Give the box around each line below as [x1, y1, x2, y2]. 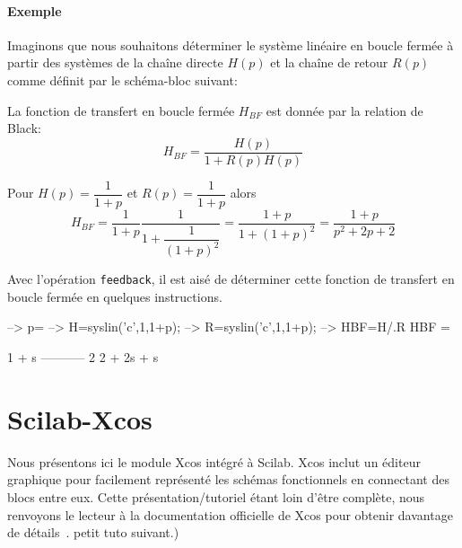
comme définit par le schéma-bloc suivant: [7, 70, 238, 89]
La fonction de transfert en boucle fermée [7, 101, 235, 119]
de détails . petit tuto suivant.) [7, 523, 179, 542]
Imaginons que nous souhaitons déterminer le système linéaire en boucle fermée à [7, 35, 454, 54]
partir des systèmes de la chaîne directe [7, 53, 223, 72]
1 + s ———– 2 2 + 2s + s [7, 348, 159, 367]
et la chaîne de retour [270, 53, 388, 72]
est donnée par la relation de [266, 101, 423, 119]
